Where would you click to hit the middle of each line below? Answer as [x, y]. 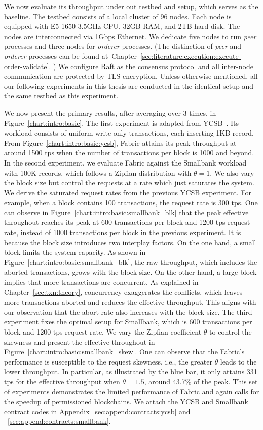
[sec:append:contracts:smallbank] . [59, 421]
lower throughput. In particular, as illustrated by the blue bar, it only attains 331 [131, 371]
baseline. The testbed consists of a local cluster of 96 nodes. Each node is [118, 16]
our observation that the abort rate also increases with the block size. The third [128, 311]
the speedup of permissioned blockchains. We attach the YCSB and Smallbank [126, 401]
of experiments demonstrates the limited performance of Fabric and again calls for [132, 391]
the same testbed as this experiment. [61, 96]
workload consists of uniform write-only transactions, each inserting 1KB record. [129, 133]
